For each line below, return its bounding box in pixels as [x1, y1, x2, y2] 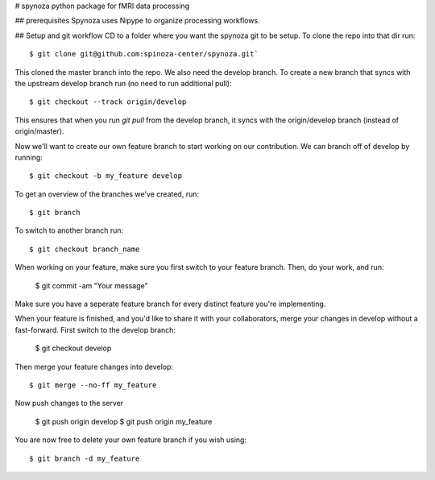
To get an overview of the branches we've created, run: [14, 189, 200, 199]
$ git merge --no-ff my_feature [29, 380, 157, 390]
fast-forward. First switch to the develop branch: [14, 325, 176, 334]
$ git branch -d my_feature [29, 453, 140, 463]
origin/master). [14, 126, 64, 136]
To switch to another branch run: [14, 226, 124, 235]
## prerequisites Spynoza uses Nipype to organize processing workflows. [14, 16, 261, 26]
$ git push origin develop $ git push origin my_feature [35, 416, 213, 426]
